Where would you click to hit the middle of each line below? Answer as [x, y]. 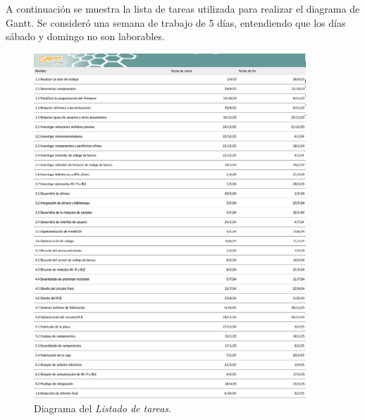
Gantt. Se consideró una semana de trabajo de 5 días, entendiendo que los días [176, 22]
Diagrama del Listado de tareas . [103, 408]
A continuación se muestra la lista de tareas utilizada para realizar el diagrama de [183, 8]
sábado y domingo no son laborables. [85, 36]
